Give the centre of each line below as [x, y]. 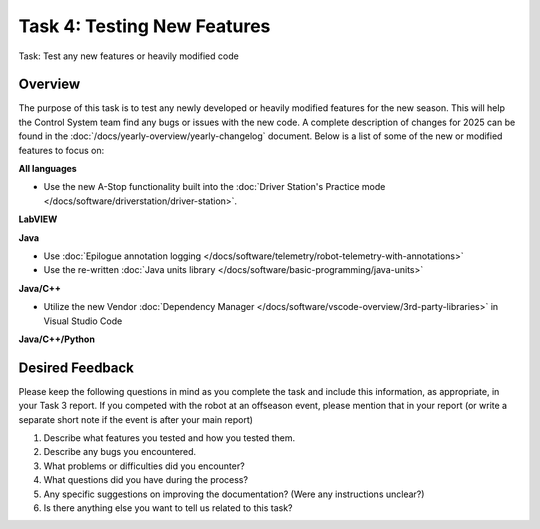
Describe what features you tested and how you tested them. [169, 438]
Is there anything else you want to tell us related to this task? [168, 507]
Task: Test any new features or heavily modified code [128, 56]
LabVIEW [38, 219]
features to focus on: [61, 150]
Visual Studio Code [83, 321]
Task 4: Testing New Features [144, 26]
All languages [47, 169]
